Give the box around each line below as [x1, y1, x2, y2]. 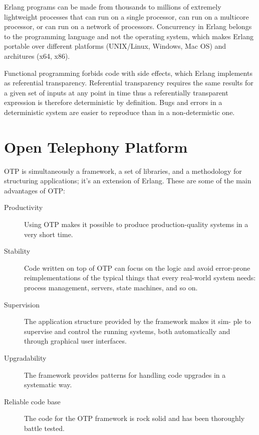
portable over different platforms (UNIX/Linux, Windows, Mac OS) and [4, 41, 226, 51]
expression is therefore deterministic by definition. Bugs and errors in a [4, 97, 222, 107]
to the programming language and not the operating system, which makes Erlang [4, 31, 253, 41]
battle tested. [24, 422, 65, 433]
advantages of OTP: [4, 185, 65, 195]
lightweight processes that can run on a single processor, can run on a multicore [4, 11, 249, 22]
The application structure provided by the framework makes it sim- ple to [24, 316, 251, 327]
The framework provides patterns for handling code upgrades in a [24, 369, 226, 380]
